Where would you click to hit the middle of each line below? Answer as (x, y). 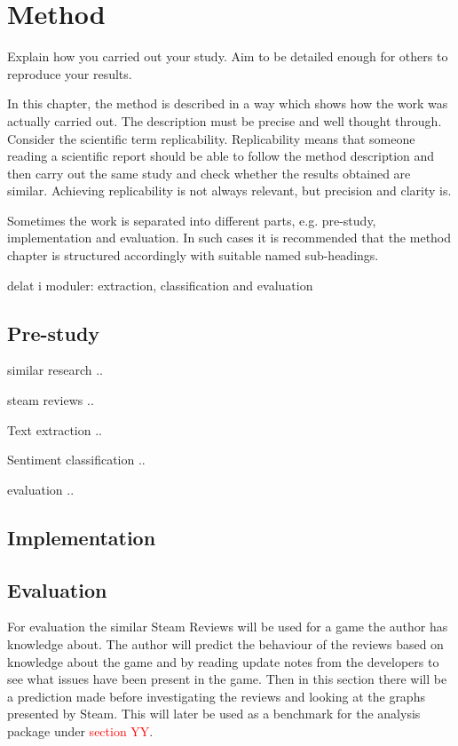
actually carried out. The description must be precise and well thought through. (225, 120)
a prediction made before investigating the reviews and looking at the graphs (216, 696)
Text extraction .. (55, 429)
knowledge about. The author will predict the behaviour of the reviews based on (225, 644)
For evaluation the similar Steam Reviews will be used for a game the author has (228, 627)
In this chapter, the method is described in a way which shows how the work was (228, 103)
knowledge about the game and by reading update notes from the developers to (223, 661)
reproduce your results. (70, 73)
